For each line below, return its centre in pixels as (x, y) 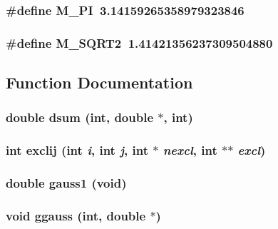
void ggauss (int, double (76, 215)
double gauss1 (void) (66, 183)
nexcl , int (190, 150)
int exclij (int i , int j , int (77, 150)
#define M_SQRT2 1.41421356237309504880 (139, 42)
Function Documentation (99, 82)
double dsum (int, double (80, 117)
